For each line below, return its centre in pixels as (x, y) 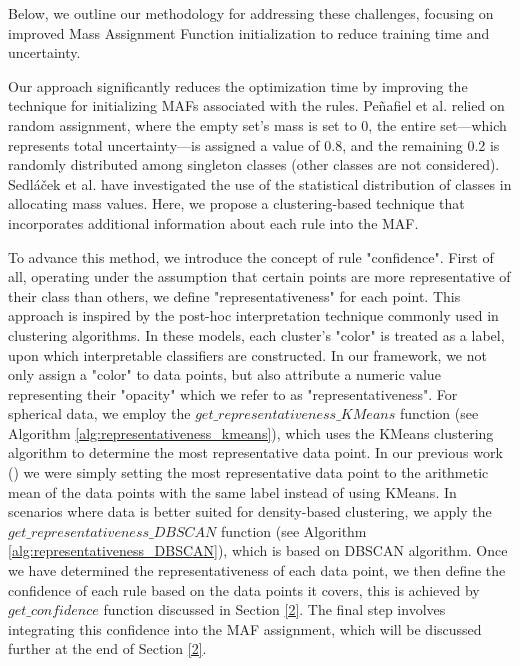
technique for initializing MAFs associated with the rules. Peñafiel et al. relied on (256, 105)
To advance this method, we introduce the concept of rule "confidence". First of (251, 256)
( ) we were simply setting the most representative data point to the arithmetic (248, 472)
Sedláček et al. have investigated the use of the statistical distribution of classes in (260, 183)
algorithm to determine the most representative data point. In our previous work (255, 452)
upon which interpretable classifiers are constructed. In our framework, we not (247, 354)
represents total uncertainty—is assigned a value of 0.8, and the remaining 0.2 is (254, 144)
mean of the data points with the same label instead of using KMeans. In (232, 491)
